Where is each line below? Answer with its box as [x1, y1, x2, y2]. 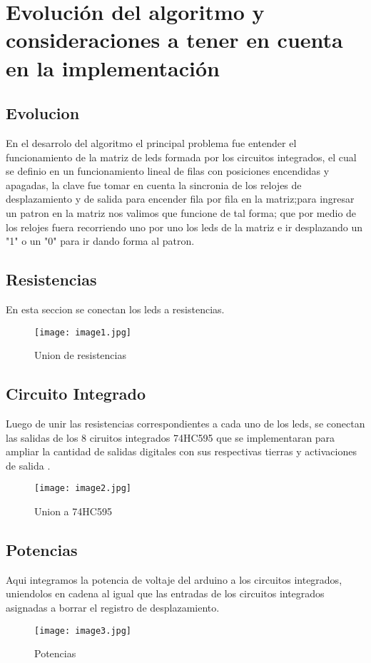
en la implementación [6, 53, 220, 82]
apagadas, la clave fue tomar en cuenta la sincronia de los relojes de [6, 177, 302, 192]
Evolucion [6, 102, 80, 124]
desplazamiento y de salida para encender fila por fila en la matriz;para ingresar [6, 191, 355, 206]
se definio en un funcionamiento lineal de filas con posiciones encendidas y [6, 163, 330, 178]
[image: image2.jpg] [34, 483, 132, 494]
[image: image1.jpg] [34, 327, 132, 338]
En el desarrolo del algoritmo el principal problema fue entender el [6, 135, 297, 150]
